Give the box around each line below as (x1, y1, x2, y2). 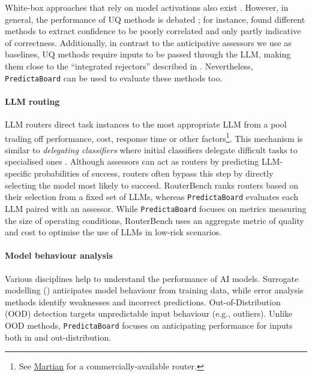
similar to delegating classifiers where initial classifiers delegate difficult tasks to (5, 143, 298, 156)
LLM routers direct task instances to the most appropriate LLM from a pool (5, 118, 287, 131)
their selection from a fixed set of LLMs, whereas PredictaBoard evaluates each (5, 190, 299, 203)
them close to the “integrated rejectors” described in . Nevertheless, (5, 59, 253, 72)
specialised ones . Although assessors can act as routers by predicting (5, 155, 259, 168)
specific (5, 167, 32, 180)
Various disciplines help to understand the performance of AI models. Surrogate (5, 272, 299, 284)
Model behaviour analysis (5, 249, 113, 262)
